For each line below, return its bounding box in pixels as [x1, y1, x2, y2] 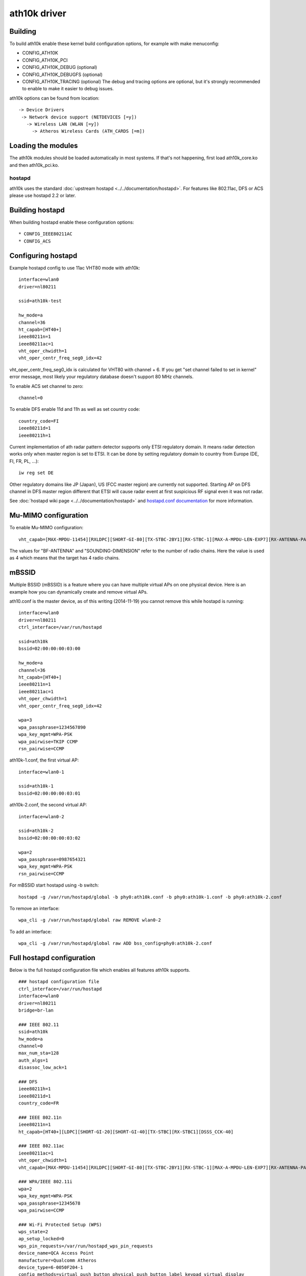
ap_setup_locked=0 [18, 1236, 65, 1242]
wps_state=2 [18, 1229, 48, 1235]
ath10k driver [9, 8, 66, 19]
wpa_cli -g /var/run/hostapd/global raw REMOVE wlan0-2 [18, 917, 161, 923]
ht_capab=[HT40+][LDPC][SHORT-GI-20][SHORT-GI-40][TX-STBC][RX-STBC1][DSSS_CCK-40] [18, 1128, 234, 1135]
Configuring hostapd [9, 251, 78, 260]
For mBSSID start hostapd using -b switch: [9, 882, 99, 888]
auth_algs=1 [18, 1057, 48, 1063]
